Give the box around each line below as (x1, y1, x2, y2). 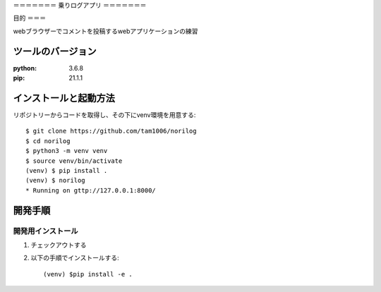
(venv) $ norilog (25, 176, 85, 185)
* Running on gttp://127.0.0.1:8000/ (25, 186, 157, 194)
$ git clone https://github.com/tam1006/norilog (25, 127, 197, 135)
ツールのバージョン (13, 45, 97, 57)
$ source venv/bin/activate (25, 157, 123, 165)
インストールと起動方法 (13, 92, 116, 104)
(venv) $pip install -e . (43, 270, 133, 278)
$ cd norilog (25, 137, 71, 145)
